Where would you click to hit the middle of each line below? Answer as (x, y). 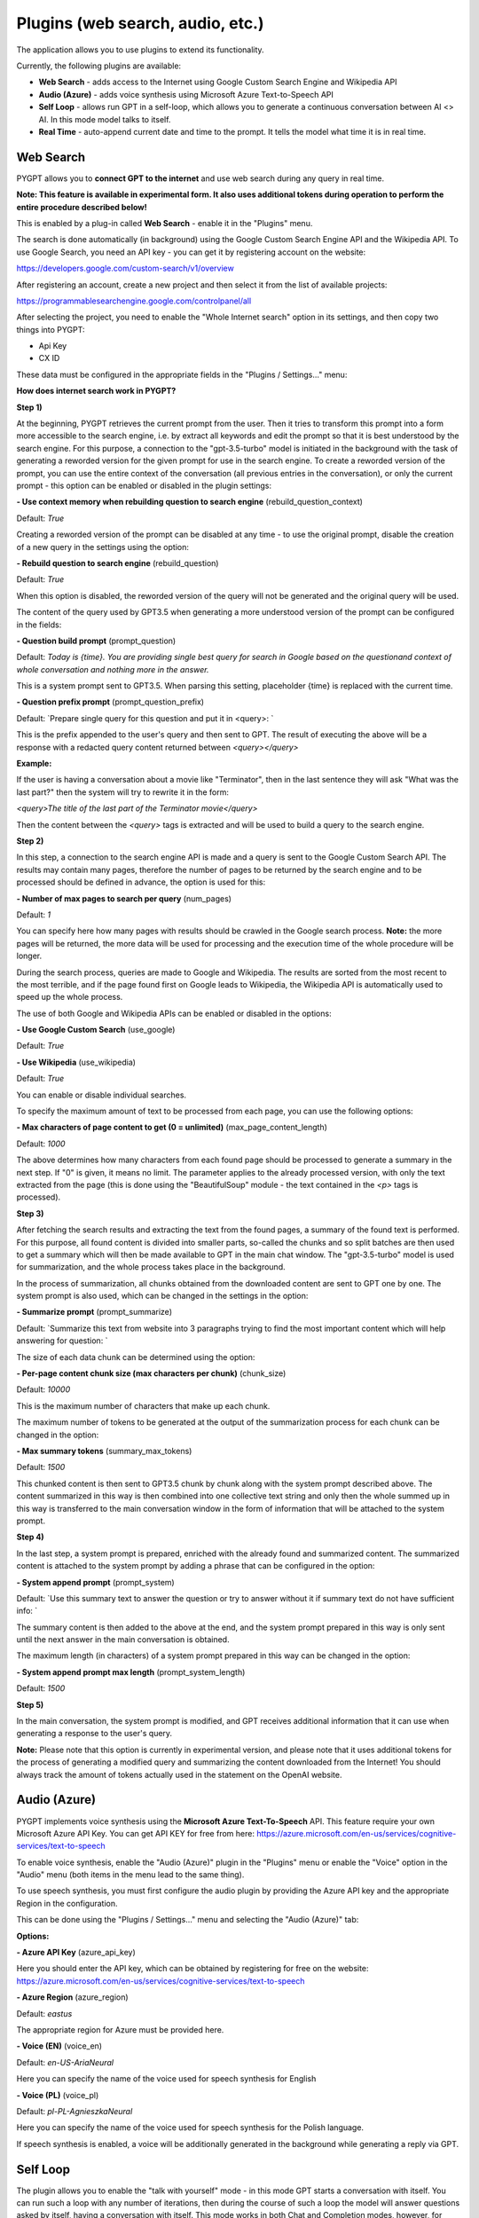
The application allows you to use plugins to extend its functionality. (141, 50)
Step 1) (29, 407)
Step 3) (30, 1213)
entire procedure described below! (82, 207)
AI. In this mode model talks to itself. (105, 119)
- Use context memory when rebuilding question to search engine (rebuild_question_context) (190, 502)
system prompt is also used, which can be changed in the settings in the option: (162, 1296)
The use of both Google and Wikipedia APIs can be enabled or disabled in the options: (174, 1013)
